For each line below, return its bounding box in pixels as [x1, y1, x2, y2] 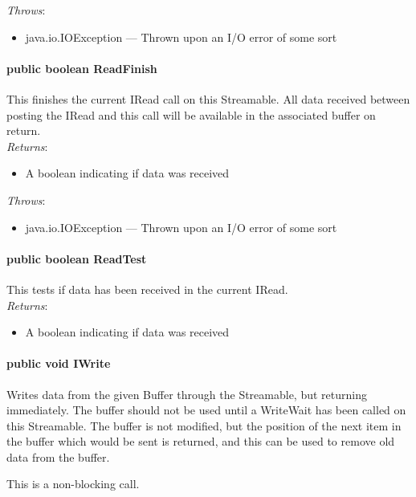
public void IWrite [6, 355, 111, 372]
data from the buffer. [6, 448, 110, 465]
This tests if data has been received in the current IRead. [6, 280, 288, 297]
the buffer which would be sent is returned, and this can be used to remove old [6, 433, 395, 450]
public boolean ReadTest [6, 250, 147, 267]
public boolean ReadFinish [6, 59, 157, 76]
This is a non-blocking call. [6, 475, 140, 492]
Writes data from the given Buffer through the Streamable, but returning [6, 385, 367, 402]
